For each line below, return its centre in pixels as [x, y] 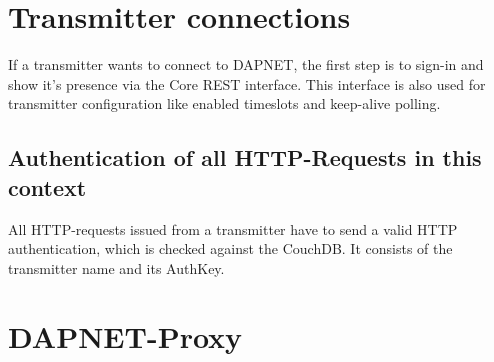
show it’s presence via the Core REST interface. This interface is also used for [247, 83]
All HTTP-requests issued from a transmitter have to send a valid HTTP [233, 228]
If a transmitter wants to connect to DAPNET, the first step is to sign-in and [246, 64]
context [47, 186]
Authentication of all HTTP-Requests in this [245, 157]
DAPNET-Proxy [125, 336]
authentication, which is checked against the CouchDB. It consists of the [230, 248]
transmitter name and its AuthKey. [116, 267]
